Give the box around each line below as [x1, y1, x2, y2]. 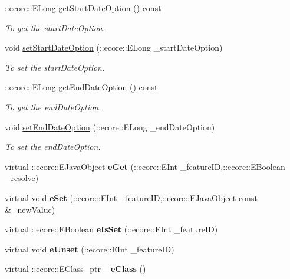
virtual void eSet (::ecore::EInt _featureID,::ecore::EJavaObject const [5, 191, 258, 203]
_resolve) [5, 172, 39, 184]
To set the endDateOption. [5, 140, 101, 153]
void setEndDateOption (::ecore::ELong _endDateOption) [5, 120, 215, 133]
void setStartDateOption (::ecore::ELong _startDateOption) [5, 41, 223, 54]
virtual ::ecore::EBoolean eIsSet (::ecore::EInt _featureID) [5, 223, 218, 235]
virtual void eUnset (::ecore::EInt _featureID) [5, 242, 174, 255]
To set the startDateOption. [5, 61, 105, 73]
